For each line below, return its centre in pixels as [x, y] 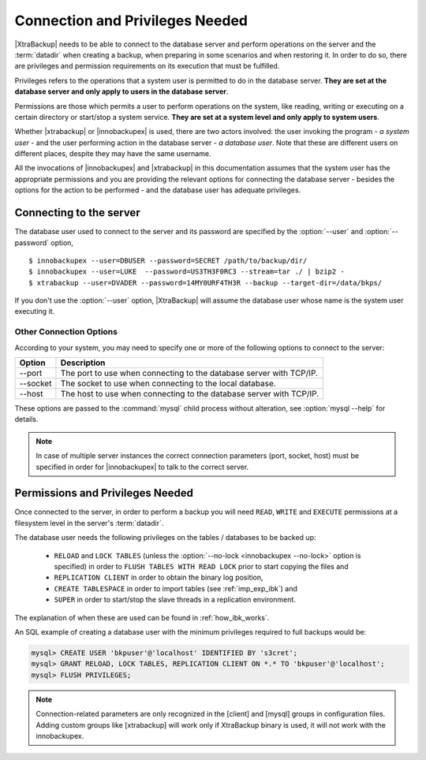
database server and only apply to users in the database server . [121, 91]
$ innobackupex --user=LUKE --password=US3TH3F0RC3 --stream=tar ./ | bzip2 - [187, 272]
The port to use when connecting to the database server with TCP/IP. [189, 373]
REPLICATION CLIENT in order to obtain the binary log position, [159, 577]
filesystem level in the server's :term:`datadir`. [89, 523]
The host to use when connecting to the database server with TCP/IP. [190, 394]
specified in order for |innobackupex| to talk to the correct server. [142, 467]
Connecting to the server [78, 213]
